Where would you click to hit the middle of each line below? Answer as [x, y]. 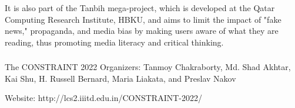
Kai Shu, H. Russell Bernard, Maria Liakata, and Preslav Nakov [120, 78]
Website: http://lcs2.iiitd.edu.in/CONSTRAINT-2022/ [103, 98]
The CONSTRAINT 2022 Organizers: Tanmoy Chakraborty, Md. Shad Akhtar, [148, 67]
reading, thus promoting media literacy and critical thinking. [114, 42]
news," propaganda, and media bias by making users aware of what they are [142, 31]
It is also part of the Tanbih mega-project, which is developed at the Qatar [140, 8]
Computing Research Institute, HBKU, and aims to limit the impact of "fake [143, 19]
